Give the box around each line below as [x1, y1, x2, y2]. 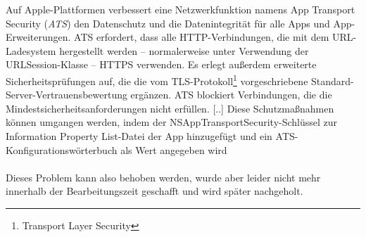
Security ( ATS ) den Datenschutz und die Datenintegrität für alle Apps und [6, 15, 330, 30]
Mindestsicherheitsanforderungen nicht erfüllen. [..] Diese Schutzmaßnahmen [6, 101, 334, 115]
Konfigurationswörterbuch [6, 142, 118, 157]
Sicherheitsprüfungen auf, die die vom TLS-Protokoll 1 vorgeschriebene [6, 71, 308, 88]
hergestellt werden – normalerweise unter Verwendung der [59, 43, 309, 58]
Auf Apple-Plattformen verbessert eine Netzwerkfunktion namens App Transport [6, 2, 355, 16]
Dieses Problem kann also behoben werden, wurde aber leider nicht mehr [6, 169, 321, 184]
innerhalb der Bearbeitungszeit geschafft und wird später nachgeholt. [6, 184, 303, 198]
